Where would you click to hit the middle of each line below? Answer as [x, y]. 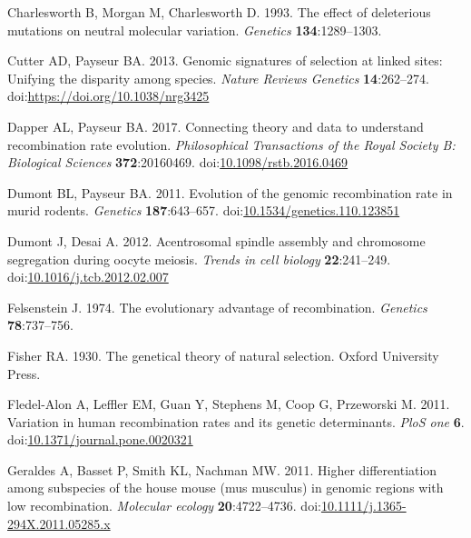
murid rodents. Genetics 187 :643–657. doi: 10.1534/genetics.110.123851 [204, 210]
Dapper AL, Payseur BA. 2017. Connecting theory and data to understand [216, 126]
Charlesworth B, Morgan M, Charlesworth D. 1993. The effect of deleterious [219, 12]
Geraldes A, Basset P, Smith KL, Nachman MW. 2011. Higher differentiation [222, 469]
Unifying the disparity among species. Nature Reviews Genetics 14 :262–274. [218, 78]
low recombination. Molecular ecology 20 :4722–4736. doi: [164, 506]
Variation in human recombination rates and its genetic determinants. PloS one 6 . [236, 421]
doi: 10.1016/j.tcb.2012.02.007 [88, 277]
